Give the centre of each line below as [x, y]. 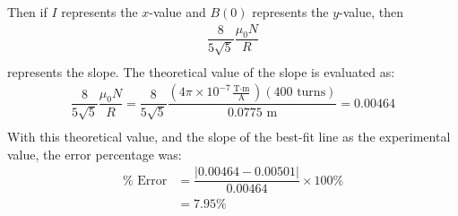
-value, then [372, 12]
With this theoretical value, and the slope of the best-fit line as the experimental [229, 136]
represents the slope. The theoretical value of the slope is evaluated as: [201, 71]
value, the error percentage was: [95, 154]
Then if [27, 12]
